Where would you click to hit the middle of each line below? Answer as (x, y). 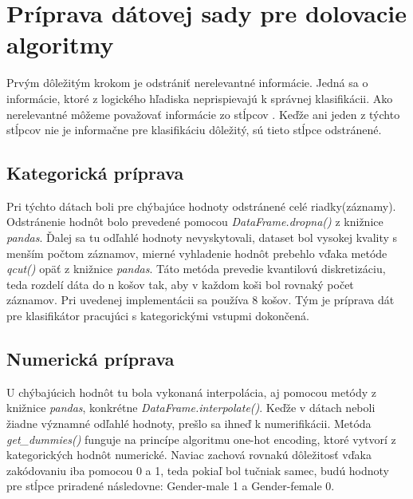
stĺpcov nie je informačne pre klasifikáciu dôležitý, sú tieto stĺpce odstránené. (194, 130)
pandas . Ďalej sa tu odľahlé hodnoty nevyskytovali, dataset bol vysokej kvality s (202, 238)
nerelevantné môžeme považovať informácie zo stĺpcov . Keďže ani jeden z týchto (203, 114)
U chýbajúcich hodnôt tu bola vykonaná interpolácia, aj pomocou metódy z (192, 392)
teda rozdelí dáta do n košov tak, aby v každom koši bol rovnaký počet (180, 284)
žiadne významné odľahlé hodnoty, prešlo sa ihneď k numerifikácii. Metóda (189, 424)
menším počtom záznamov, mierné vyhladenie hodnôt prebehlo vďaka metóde (197, 253)
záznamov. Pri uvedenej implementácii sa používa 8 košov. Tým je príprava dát (201, 300)
